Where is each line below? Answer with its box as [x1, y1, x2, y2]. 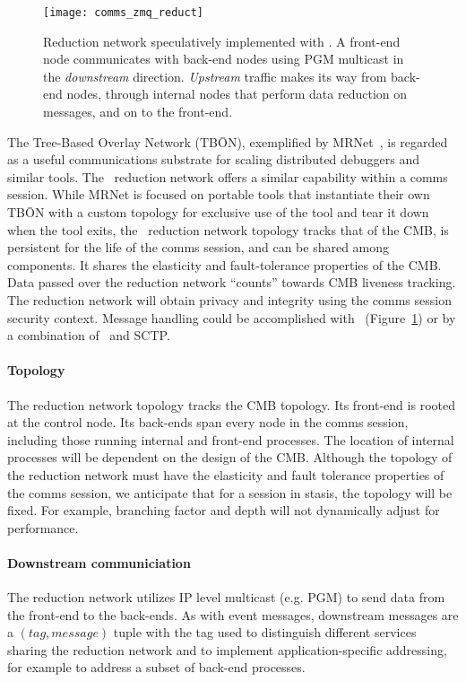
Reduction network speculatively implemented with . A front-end [43, 31, 401, 50]
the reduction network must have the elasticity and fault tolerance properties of [7, 465, 444, 484]
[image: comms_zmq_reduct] [43, 6, 203, 19]
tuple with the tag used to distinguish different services [113, 623, 417, 642]
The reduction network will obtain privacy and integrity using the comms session [7, 290, 452, 309]
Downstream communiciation [7, 553, 191, 572]
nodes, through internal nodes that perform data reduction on [66, 84, 408, 103]
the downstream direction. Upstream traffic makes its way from [43, 66, 387, 85]
